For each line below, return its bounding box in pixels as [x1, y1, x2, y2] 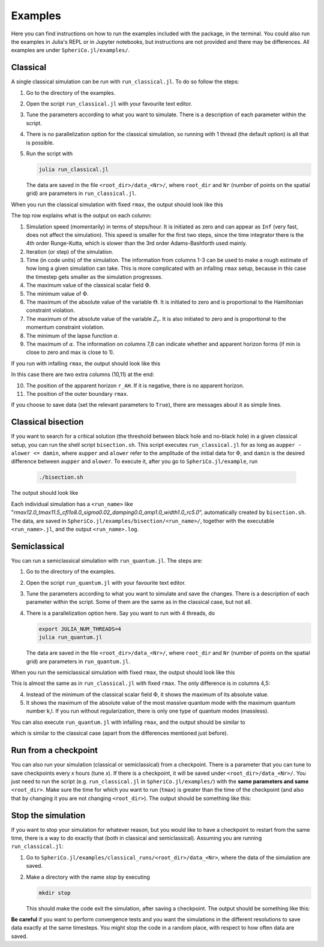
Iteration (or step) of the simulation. [26, 248, 113, 255]
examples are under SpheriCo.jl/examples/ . [11, 47, 130, 54]
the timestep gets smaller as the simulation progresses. [26, 273, 163, 280]
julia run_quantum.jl [38, 634, 103, 641]
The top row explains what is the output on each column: [11, 212, 152, 219]
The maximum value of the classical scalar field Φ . [26, 282, 151, 289]
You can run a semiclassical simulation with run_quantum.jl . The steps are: [11, 557, 203, 564]
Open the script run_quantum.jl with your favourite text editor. [26, 579, 186, 586]
